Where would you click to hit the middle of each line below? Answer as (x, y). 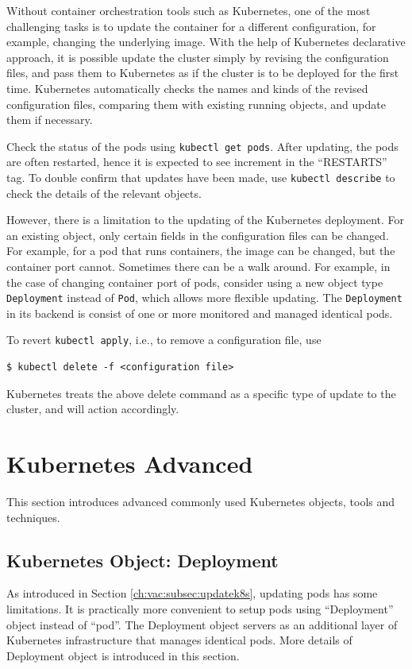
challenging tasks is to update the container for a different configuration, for (191, 26)
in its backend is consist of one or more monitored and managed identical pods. (200, 313)
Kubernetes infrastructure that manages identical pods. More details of (179, 640)
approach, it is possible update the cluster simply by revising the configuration (198, 57)
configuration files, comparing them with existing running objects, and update (196, 104)
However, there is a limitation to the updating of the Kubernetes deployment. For (206, 220)
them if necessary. (50, 120)
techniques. (33, 517)
